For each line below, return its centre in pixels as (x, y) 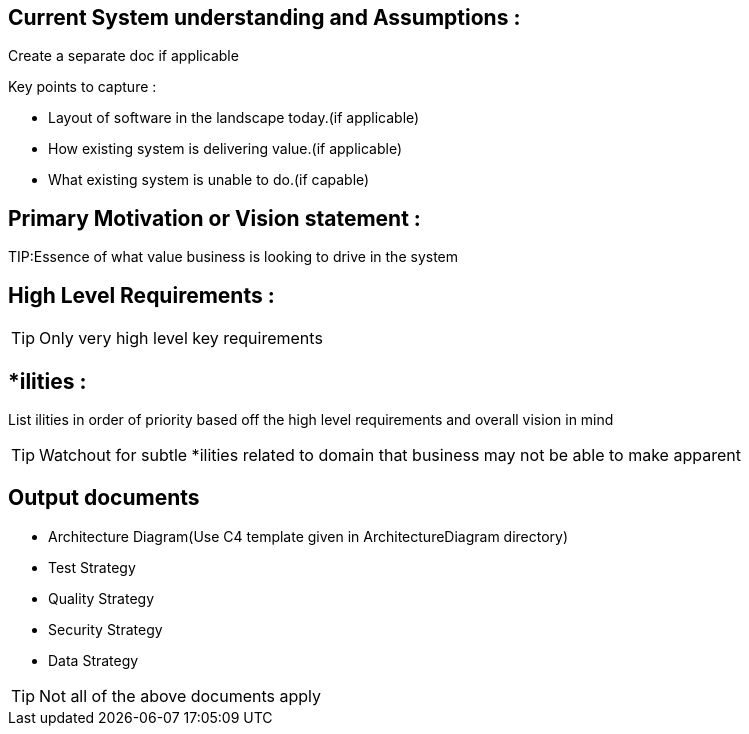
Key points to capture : (82, 87)
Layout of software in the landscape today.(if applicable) (234, 118)
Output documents (104, 498)
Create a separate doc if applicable (123, 56)
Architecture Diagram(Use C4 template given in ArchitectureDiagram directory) (308, 536)
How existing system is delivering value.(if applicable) (225, 149)
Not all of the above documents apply (180, 695)
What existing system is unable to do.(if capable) (209, 180)
